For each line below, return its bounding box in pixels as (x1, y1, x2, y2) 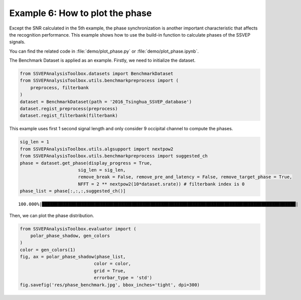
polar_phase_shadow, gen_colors (30, 233, 110, 238)
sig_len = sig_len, (78, 167, 126, 173)
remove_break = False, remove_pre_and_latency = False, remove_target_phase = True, (78, 174, 292, 180)
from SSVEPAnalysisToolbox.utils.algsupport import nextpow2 (20, 146, 174, 152)
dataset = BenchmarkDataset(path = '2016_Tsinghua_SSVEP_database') (20, 99, 192, 105)
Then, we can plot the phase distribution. (9, 212, 94, 218)
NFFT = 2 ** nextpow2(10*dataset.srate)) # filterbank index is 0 (78, 181, 245, 187)
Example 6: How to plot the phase (9, 8, 152, 19)
